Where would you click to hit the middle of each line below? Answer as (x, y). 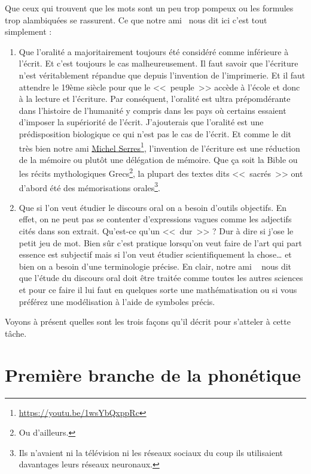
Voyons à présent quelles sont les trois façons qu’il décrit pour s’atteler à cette (148, 321)
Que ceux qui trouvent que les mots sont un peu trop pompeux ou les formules (149, 8)
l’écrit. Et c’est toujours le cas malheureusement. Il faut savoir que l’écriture (158, 63)
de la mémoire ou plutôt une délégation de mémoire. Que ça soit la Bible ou (158, 159)
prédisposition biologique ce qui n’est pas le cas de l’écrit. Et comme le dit (155, 133)
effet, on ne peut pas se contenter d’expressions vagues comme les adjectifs (155, 219)
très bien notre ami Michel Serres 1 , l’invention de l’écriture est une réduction (159, 147)
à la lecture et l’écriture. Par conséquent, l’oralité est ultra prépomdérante (155, 99)
